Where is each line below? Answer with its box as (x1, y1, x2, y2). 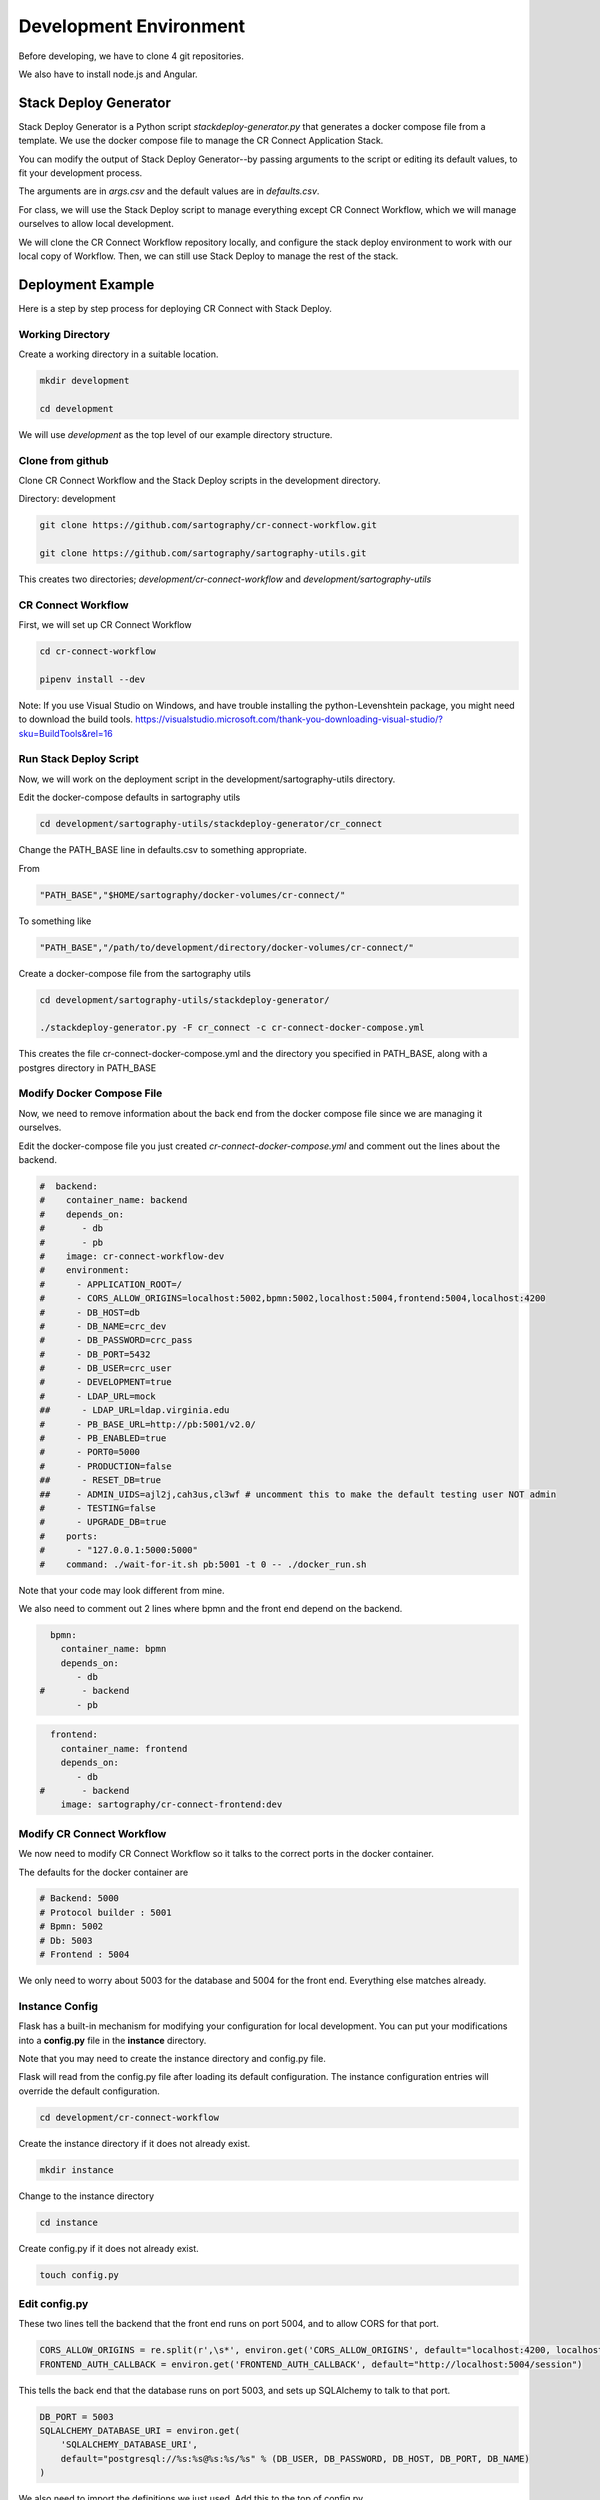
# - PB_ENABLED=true (39, 1433, 167, 1444)
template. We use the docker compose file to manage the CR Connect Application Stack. (18, 135, 384, 147)
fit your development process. (18, 167, 143, 179)
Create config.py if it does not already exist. (18, 2242, 199, 2254)
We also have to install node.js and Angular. (18, 68, 199, 80)
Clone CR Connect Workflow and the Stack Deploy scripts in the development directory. (18, 474, 381, 486)
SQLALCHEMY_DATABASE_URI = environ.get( (39, 2425, 240, 2437)
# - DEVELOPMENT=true (39, 1376, 172, 1388)
